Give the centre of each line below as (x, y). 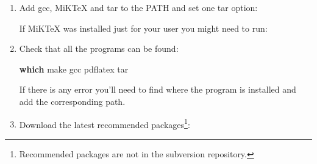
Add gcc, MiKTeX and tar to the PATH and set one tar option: (138, 7)
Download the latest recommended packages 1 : (105, 123)
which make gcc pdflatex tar (74, 69)
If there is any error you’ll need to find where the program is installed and (158, 89)
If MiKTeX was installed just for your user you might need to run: (143, 28)
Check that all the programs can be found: (99, 48)
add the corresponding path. (72, 101)
